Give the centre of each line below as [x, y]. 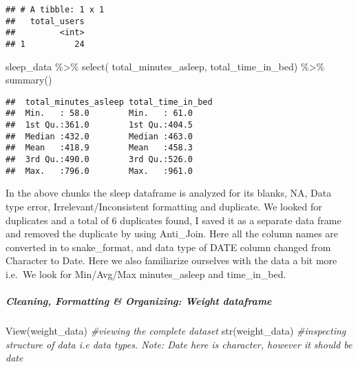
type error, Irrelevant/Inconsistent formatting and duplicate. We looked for [164, 206]
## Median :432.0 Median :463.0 [99, 136]
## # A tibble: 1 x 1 [55, 10]
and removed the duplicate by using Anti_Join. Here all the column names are [172, 234]
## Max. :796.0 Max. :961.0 [99, 171]
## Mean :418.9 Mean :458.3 [99, 148]
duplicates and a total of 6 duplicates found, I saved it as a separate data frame [173, 220]
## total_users [45, 21]
